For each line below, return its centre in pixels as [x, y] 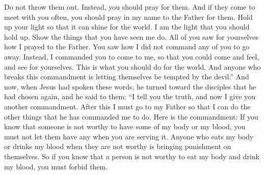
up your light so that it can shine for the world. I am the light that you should [127, 27]
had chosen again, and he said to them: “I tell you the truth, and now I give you [130, 96]
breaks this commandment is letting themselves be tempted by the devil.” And [127, 77]
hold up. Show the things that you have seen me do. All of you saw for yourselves [131, 36]
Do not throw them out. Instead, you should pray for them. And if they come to [130, 7]
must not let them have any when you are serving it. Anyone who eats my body [129, 136]
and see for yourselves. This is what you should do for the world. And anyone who [132, 66]
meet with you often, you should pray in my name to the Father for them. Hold [128, 17]
